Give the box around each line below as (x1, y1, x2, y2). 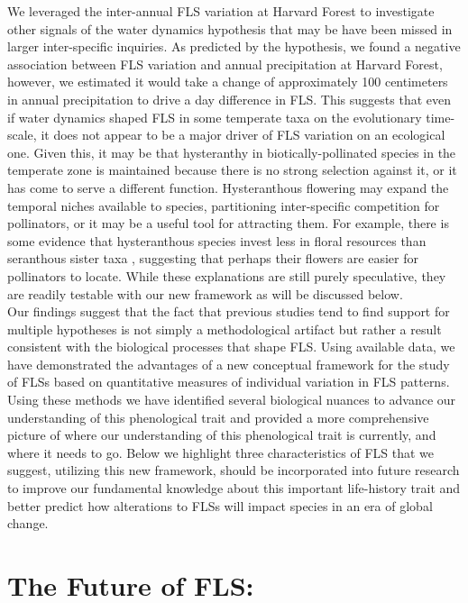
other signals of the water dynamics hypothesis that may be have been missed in (7, 19, 453, 38)
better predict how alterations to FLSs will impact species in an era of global (7, 496, 433, 515)
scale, (7, 125, 37, 144)
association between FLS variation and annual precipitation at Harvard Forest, (7, 54, 443, 73)
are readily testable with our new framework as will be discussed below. (7, 284, 403, 303)
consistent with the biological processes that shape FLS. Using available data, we (7, 337, 455, 356)
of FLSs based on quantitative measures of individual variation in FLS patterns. (7, 372, 450, 391)
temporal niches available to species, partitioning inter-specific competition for (7, 196, 440, 215)
